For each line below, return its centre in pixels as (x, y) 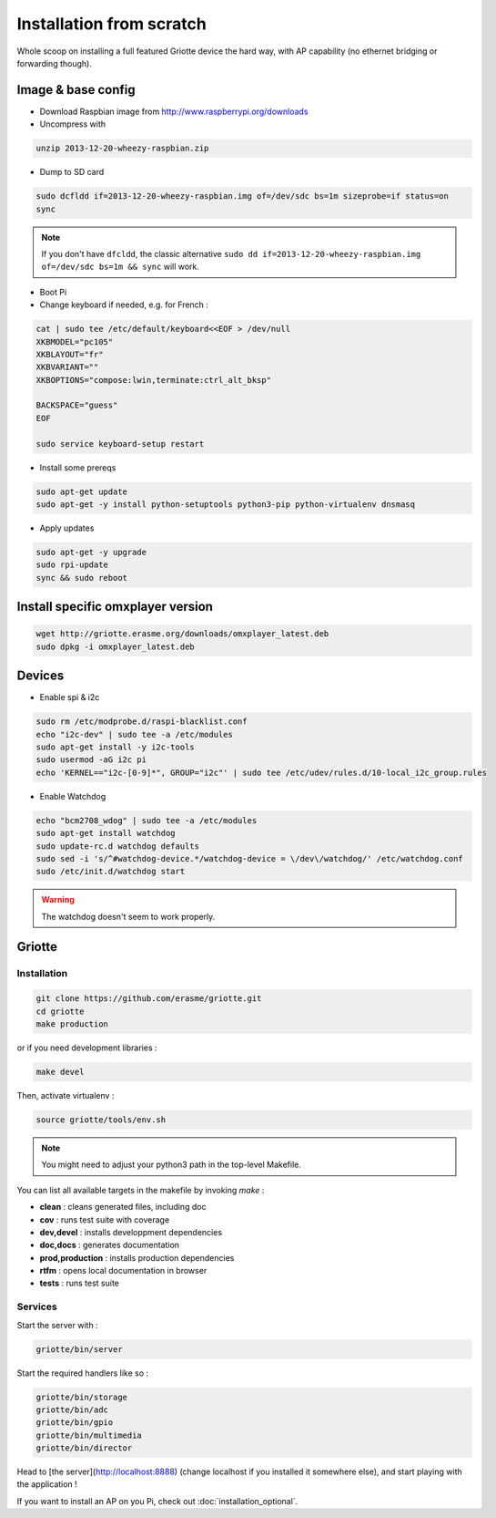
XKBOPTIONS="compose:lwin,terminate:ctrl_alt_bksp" (154, 380)
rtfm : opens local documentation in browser (123, 1271)
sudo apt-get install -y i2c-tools (115, 747)
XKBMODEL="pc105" (75, 341)
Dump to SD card (72, 172)
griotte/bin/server (79, 1349)
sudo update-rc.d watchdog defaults (118, 846)
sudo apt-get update (81, 491)
